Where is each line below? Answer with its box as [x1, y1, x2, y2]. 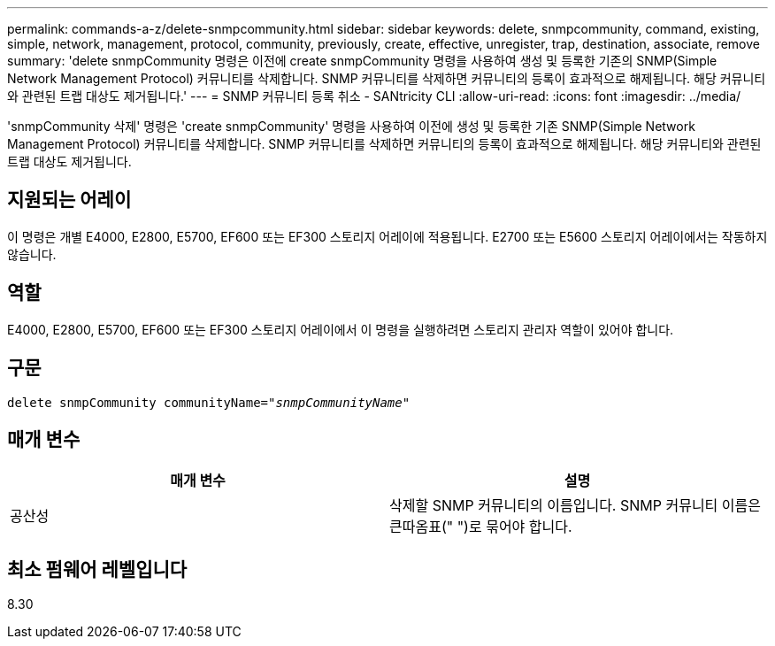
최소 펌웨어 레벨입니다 [7, 558, 188, 581]
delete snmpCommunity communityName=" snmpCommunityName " [7, 395, 411, 410]
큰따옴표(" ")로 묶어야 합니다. [389, 518, 572, 536]
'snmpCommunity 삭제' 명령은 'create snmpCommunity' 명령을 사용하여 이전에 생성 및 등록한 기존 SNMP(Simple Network [7, 119, 695, 134]
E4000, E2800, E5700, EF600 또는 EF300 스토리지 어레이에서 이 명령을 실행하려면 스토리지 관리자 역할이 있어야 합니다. [7, 321, 674, 337]
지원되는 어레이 [7, 188, 132, 211]
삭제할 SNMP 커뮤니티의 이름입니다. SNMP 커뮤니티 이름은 [389, 496, 761, 515]
